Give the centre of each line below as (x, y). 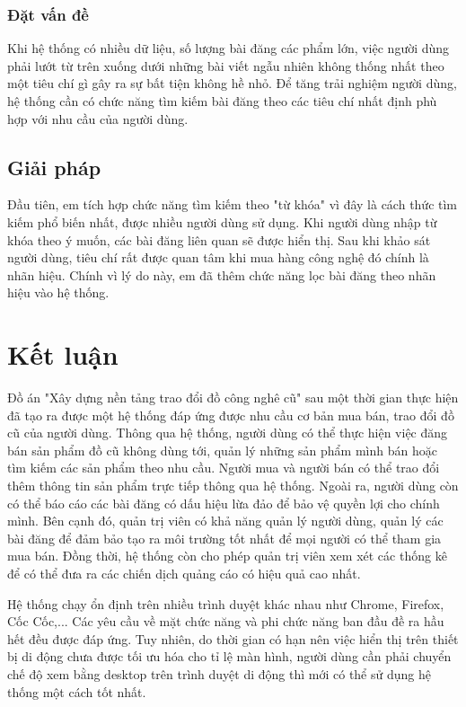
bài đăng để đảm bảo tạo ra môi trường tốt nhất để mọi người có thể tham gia (224, 538)
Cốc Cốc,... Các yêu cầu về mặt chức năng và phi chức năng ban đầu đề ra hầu (226, 621)
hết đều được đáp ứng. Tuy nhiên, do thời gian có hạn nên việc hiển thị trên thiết (233, 638)
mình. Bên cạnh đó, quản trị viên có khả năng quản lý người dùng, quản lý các (225, 521)
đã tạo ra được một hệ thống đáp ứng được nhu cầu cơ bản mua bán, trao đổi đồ (231, 415)
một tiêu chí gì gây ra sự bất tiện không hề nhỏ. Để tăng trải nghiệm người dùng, (232, 83)
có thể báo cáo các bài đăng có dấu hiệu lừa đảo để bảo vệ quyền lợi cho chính (224, 503)
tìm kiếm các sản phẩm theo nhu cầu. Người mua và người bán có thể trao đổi (224, 468)
